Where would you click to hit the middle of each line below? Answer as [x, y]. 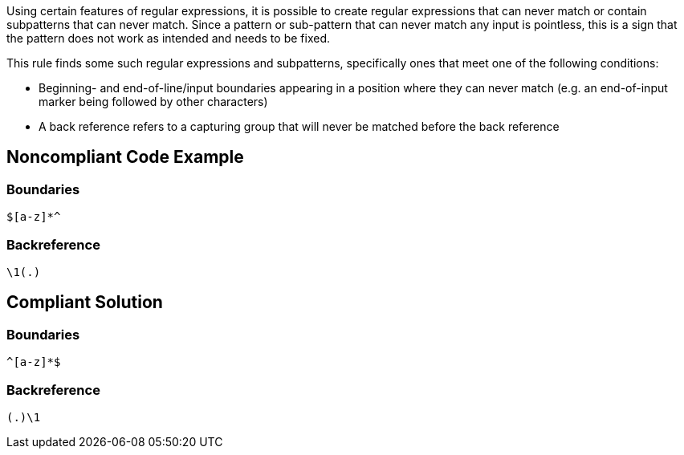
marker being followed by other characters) [153, 102]
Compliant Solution [85, 303]
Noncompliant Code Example [125, 157]
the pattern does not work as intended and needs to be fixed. [168, 38]
